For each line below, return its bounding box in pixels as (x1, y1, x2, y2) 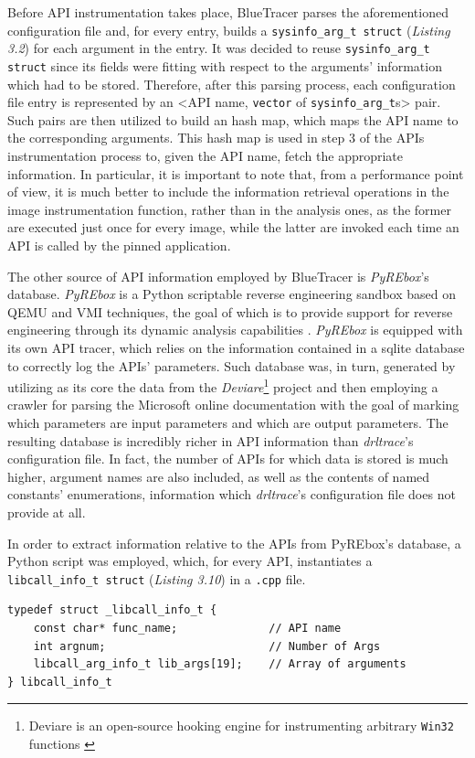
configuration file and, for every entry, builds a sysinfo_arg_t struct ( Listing (7, 20, 450, 39)
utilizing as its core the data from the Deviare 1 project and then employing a (7, 375, 438, 396)
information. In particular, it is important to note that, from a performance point (7, 164, 464, 183)
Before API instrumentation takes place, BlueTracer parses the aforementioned (7, 3, 449, 21)
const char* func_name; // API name (33, 621, 342, 635)
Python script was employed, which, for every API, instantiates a (7, 551, 373, 571)
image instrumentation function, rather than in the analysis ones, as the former (7, 199, 451, 219)
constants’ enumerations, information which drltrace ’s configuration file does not (7, 485, 456, 504)
